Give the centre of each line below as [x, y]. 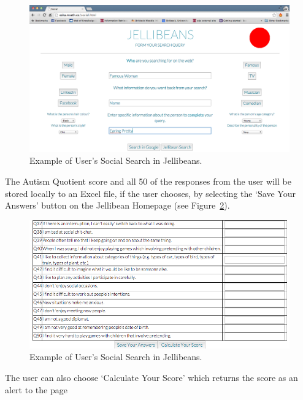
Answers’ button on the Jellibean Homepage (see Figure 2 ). [117, 205]
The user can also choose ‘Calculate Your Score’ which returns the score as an [151, 377]
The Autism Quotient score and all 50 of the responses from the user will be [148, 181]
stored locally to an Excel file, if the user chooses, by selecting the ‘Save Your [150, 193]
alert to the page [36, 389]
